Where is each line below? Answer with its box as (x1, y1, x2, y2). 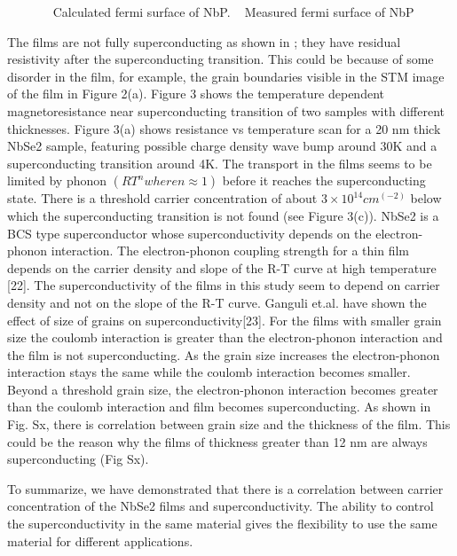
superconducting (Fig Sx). (7, 450, 149, 468)
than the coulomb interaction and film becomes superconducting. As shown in (7, 397, 431, 416)
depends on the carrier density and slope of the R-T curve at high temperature (7, 258, 437, 277)
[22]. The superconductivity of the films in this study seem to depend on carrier (7, 276, 440, 294)
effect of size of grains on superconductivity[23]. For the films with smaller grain (7, 310, 442, 329)
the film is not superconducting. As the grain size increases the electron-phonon (7, 345, 440, 364)
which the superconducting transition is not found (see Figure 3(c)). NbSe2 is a (7, 206, 439, 224)
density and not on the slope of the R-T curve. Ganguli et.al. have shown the (7, 293, 427, 311)
